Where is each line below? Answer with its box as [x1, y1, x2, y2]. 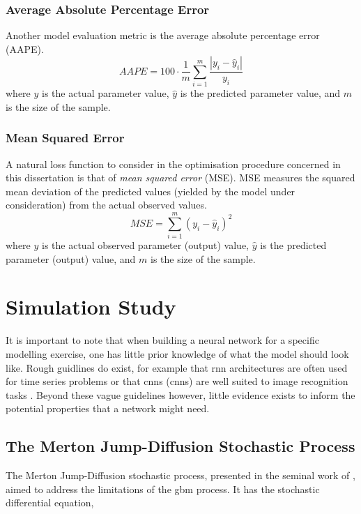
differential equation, [6, 495, 94, 510]
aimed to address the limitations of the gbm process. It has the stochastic [6, 481, 320, 496]
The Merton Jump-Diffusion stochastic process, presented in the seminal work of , [6, 468, 355, 483]
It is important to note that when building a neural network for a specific [6, 333, 319, 347]
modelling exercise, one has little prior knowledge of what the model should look [6, 346, 349, 361]
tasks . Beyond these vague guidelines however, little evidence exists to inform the [6, 387, 355, 402]
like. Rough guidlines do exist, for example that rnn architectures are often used [6, 360, 348, 375]
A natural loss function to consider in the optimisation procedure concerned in [6, 156, 341, 171]
